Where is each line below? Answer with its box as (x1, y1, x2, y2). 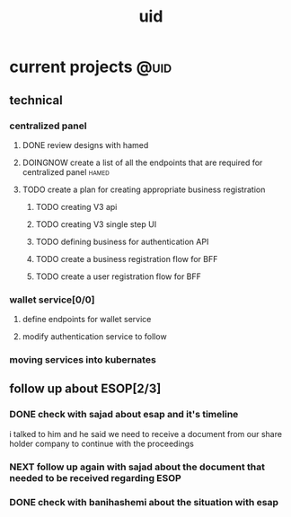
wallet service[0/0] (9, 294, 96, 306)
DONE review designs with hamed (22, 139, 149, 150)
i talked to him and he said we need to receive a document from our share (9, 428, 283, 439)
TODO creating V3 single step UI (35, 218, 157, 230)
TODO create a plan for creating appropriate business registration (22, 184, 266, 195)
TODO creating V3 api (35, 201, 118, 212)
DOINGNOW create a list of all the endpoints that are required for (22, 157, 263, 168)
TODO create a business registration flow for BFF (35, 253, 218, 264)
